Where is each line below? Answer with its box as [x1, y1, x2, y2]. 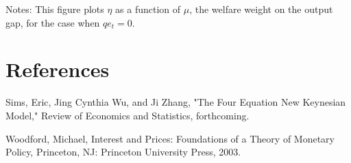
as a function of [115, 2, 181, 16]
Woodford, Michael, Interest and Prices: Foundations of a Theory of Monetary [5, 131, 335, 145]
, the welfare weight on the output [189, 2, 333, 16]
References [5, 55, 110, 83]
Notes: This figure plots [5, 2, 104, 16]
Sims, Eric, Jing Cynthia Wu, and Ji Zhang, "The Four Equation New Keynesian [5, 95, 346, 109]
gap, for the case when [5, 15, 100, 29]
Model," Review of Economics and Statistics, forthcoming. [5, 108, 250, 122]
